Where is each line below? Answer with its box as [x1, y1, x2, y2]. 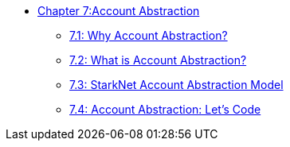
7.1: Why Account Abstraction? [69, 29, 228, 42]
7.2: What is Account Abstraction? [69, 53, 247, 67]
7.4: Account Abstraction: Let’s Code [69, 103, 261, 116]
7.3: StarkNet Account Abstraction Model [69, 78, 284, 91]
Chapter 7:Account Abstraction [37, 4, 200, 17]
